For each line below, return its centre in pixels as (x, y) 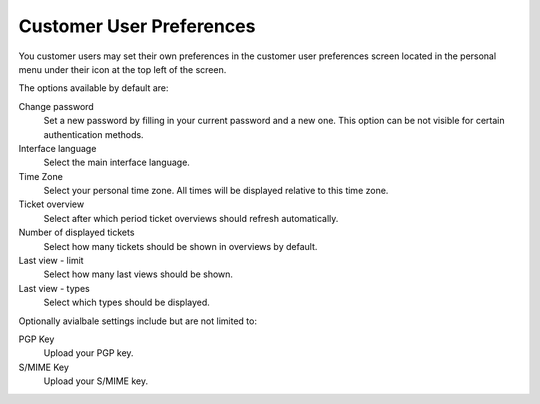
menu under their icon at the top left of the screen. (122, 69)
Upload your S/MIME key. (96, 381)
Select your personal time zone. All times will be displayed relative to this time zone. (216, 191)
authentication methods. (93, 134)
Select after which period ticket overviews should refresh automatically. (191, 218)
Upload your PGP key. (88, 353)
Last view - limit (51, 261)
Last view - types (54, 288)
